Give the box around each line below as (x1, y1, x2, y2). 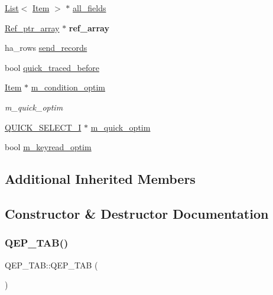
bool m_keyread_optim (5, 141, 92, 153)
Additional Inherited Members (5, 170, 196, 188)
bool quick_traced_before (5, 61, 99, 73)
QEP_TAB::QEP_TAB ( (5, 258, 98, 271)
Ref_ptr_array (5, 21, 60, 34)
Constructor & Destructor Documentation (5, 204, 269, 222)
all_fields (73, 2, 106, 14)
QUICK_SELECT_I (5, 121, 82, 133)
